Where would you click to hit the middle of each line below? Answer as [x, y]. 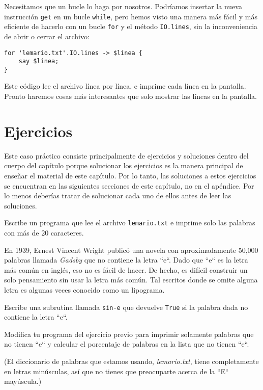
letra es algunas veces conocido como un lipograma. [84, 289]
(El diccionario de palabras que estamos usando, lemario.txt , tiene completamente [131, 361]
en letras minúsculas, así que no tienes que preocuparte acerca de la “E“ [116, 371]
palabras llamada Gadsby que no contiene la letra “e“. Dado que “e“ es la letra [126, 260]
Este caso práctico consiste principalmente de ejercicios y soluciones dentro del [126, 155]
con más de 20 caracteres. [44, 232]
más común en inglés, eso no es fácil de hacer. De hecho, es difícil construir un [126, 269]
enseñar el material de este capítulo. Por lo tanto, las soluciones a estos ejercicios [130, 175]
